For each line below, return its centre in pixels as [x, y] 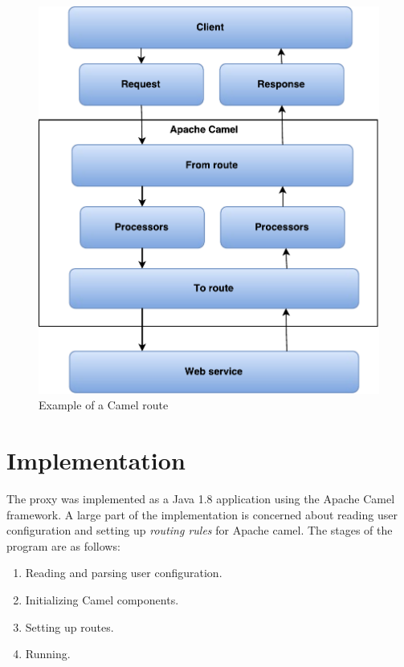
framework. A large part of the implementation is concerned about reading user [202, 514]
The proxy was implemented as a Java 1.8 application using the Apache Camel [201, 499]
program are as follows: [63, 545]
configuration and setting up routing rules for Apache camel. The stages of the [200, 530]
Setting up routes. [69, 626]
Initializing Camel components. [102, 600]
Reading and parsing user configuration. [124, 573]
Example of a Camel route [104, 405]
